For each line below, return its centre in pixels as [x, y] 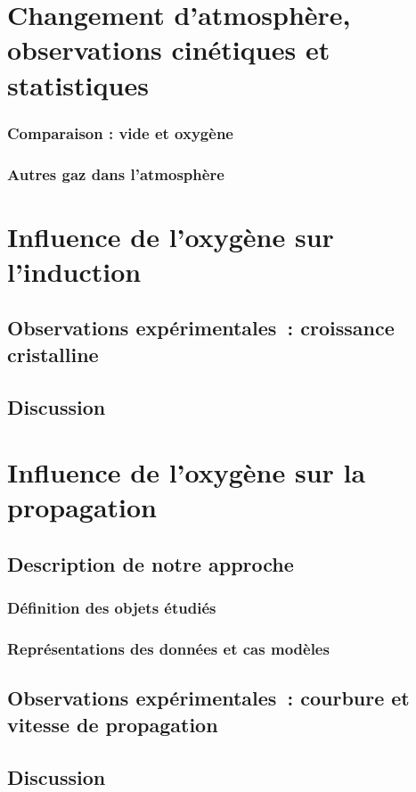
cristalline [53, 354]
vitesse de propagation [113, 724]
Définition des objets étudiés [112, 608]
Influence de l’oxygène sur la [187, 472]
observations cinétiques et [169, 49]
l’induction [74, 271]
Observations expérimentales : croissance [201, 328]
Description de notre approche [151, 563]
